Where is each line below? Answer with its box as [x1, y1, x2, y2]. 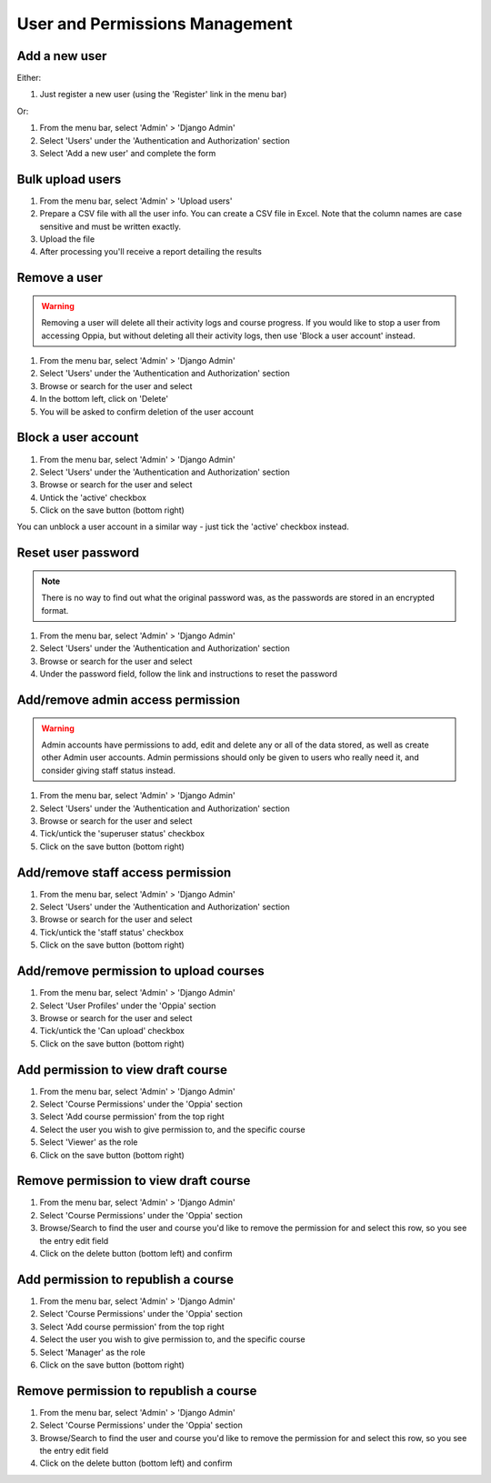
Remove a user [16, 270, 104, 286]
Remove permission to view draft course [16, 1173, 251, 1188]
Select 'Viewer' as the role [39, 1137, 138, 1147]
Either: [16, 73, 42, 84]
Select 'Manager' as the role [39, 1347, 145, 1358]
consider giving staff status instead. [41, 765, 176, 776]
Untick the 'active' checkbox [39, 492, 147, 503]
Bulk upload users [16, 171, 122, 186]
